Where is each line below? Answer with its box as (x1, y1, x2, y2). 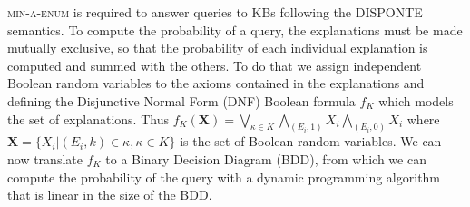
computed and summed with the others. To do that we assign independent (7, 55, 422, 74)
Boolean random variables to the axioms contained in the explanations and (7, 74, 425, 93)
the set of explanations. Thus (7, 109, 169, 128)
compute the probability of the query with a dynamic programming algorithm (7, 167, 441, 186)
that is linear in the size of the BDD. (7, 185, 212, 204)
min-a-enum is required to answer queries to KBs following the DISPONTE (7, 3, 423, 21)
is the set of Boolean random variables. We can (180, 132, 442, 151)
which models (378, 91, 454, 110)
